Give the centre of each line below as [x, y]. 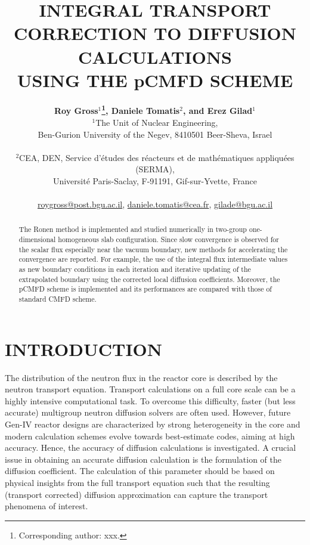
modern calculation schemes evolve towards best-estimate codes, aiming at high [150, 436]
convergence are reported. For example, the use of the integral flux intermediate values [153, 259]
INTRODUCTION [84, 349]
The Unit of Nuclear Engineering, [157, 122]
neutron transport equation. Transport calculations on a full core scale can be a [150, 389]
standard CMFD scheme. [58, 299]
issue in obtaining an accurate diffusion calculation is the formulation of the [143, 459]
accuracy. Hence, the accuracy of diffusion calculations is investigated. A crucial [151, 448]
